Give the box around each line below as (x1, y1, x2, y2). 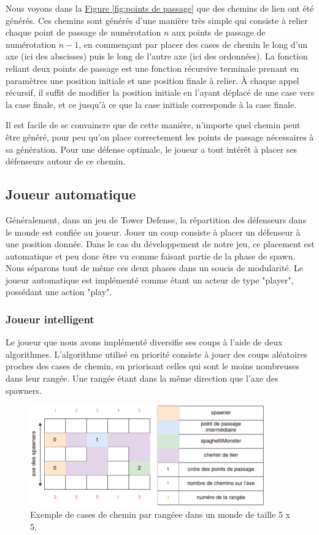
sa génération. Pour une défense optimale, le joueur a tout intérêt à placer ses (6, 142, 298, 155)
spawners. (6, 383, 42, 396)
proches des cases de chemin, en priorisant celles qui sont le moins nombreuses (6, 360, 299, 372)
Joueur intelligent (6, 312, 94, 326)
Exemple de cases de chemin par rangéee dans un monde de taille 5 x (30, 508, 290, 521)
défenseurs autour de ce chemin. (6, 155, 126, 167)
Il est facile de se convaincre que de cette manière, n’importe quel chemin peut (6, 118, 301, 131)
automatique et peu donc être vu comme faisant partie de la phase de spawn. (6, 249, 296, 262)
